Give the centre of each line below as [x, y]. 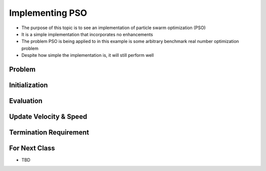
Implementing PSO [48, 13]
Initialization [29, 85]
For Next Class [32, 148]
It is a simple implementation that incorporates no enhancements [87, 34]
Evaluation [26, 101]
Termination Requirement [49, 132]
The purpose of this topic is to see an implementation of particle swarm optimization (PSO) [114, 28]
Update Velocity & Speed [48, 116]
